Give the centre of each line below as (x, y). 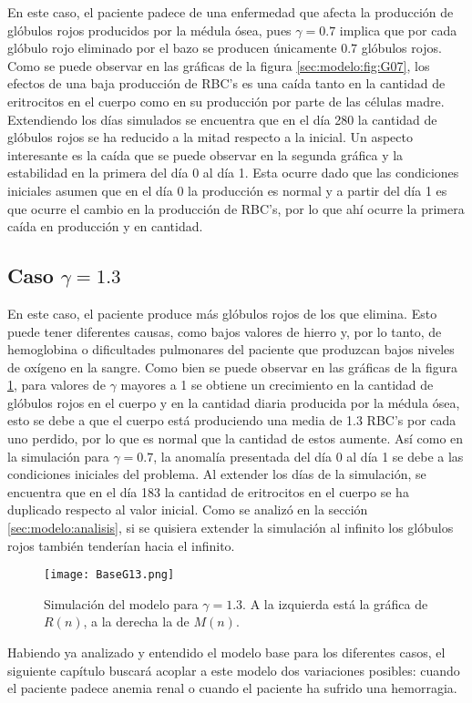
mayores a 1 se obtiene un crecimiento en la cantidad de (277, 385)
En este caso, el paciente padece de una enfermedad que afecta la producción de (231, 12)
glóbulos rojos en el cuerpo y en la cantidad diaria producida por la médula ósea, (234, 402)
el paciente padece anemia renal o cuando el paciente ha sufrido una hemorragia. (232, 688)
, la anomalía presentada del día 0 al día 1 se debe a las (308, 456)
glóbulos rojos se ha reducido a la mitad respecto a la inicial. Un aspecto (210, 137)
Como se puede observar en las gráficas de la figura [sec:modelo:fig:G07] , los (219, 65)
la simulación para (58, 456)
